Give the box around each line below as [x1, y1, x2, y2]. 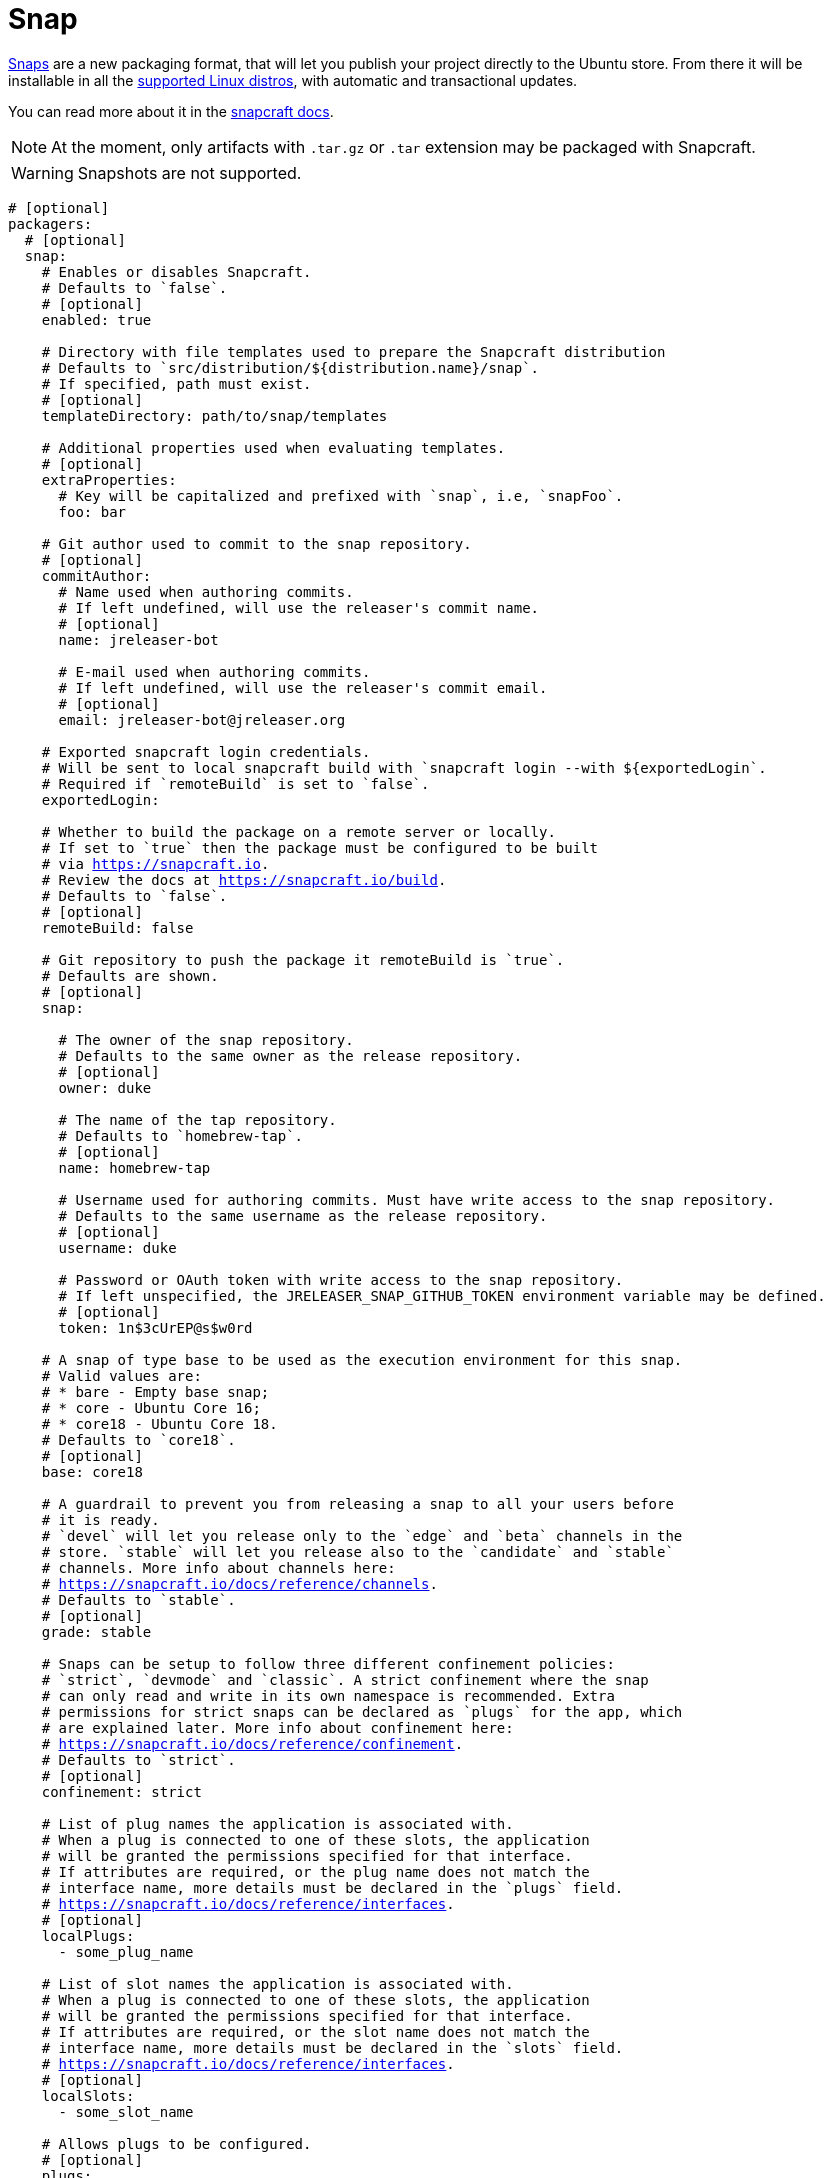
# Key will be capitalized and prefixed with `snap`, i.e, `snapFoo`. [58, 487, 624, 504]
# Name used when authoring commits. [58, 583, 354, 600]
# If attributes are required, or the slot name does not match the [41, 2023, 590, 2040]
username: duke [58, 1239, 177, 1256]
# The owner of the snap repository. [58, 1031, 354, 1048]
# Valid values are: [41, 1367, 202, 1384]
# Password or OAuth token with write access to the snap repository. [58, 1271, 624, 1288]
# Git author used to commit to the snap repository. [41, 535, 472, 552]
